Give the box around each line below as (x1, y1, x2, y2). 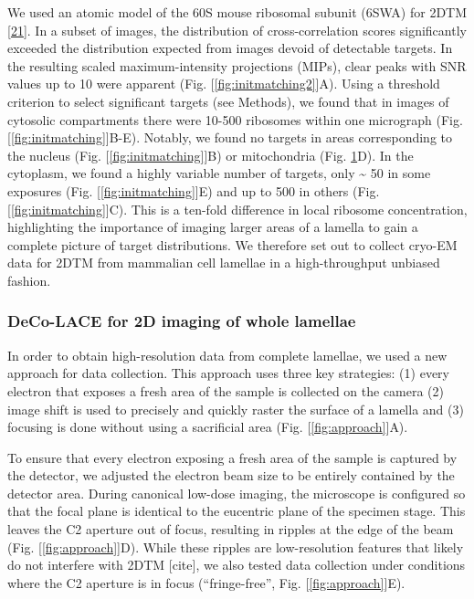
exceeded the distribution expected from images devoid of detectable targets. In (7, 38, 453, 58)
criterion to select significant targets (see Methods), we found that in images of (7, 91, 449, 110)
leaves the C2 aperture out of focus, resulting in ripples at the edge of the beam (7, 520, 454, 539)
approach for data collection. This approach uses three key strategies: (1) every (7, 363, 449, 383)
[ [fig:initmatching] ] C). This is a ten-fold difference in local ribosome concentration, (7, 199, 468, 218)
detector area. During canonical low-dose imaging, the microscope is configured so (7, 483, 466, 502)
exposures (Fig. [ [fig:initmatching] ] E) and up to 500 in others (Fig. (7, 181, 380, 200)
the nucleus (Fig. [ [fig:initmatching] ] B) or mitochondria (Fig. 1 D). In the (7, 145, 414, 164)
